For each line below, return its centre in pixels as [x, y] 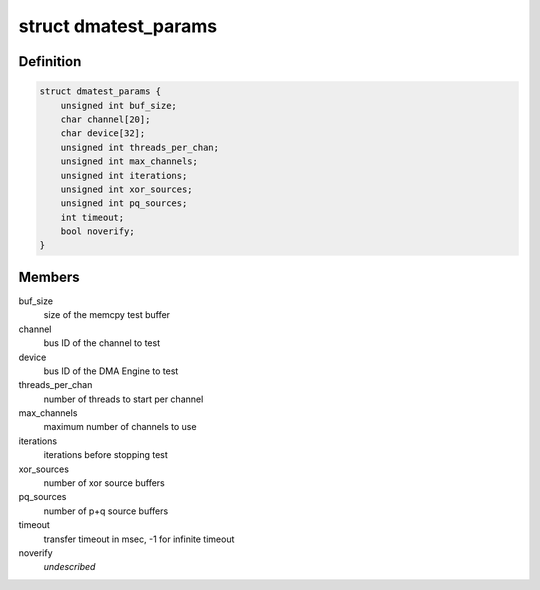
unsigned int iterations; [124, 175]
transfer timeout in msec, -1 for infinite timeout [139, 539]
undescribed [69, 567]
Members [49, 276]
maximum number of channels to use [120, 427]
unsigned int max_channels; [129, 161]
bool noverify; [97, 231]
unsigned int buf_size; [118, 105]
